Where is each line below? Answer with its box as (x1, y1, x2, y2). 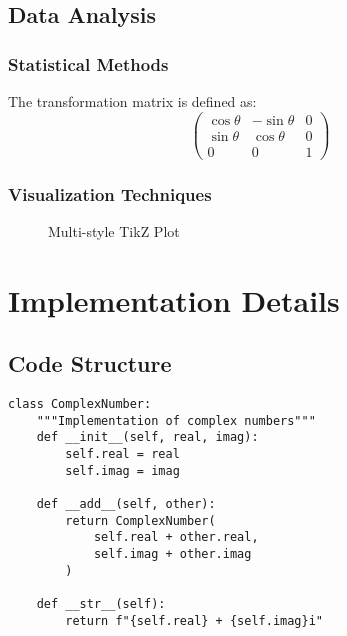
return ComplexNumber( (65, 513, 216, 528)
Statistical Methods (8, 51, 169, 76)
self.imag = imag (65, 463, 180, 478)
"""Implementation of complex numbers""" (36, 413, 316, 428)
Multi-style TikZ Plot (48, 220, 180, 241)
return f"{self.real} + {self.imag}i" (65, 613, 323, 628)
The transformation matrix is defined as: (8, 91, 257, 111)
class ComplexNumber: (8, 397, 152, 412)
